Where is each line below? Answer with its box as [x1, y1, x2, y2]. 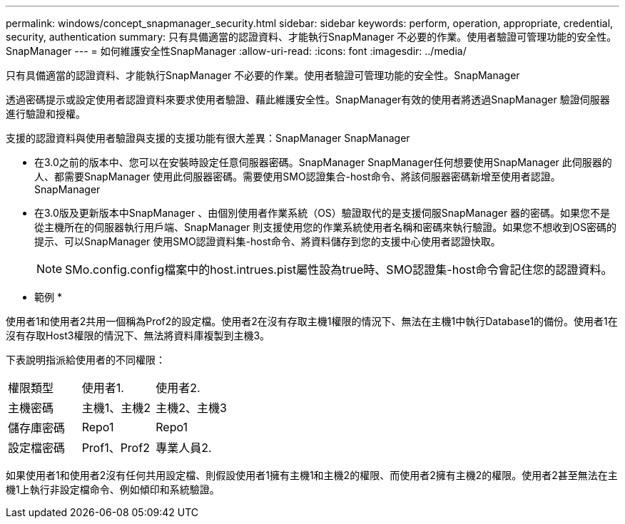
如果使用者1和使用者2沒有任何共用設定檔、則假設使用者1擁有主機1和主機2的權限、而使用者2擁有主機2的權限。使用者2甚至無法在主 [6, 469, 618, 481]
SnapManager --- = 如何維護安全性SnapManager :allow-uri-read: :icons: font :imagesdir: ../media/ [6, 45, 467, 57]
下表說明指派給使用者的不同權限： [6, 354, 166, 366]
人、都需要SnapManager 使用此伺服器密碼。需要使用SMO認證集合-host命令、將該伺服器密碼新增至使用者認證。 [34, 170, 561, 183]
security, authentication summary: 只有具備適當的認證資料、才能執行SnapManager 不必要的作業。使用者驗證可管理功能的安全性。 [6, 31, 617, 43]
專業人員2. [156, 441, 212, 455]
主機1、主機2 [81, 401, 151, 415]
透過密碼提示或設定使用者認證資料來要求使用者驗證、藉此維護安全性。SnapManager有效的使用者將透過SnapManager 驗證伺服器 [6, 93, 610, 106]
